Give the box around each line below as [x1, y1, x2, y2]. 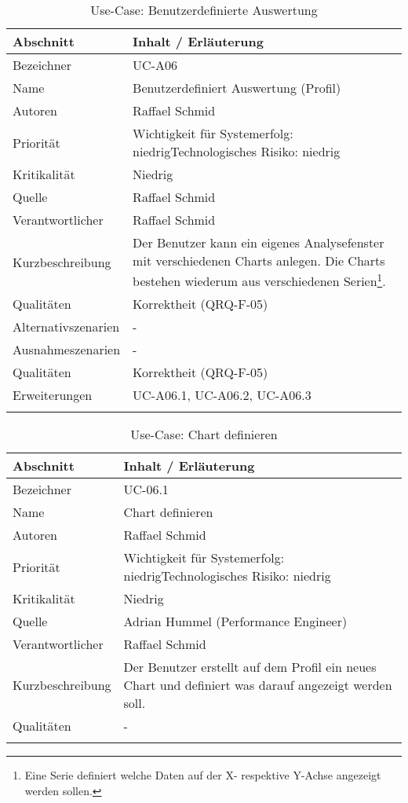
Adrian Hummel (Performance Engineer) [123, 612, 348, 631]
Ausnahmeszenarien [13, 340, 121, 359]
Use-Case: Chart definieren [130, 425, 278, 444]
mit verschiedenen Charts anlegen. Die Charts [133, 251, 385, 269]
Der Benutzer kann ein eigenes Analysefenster [133, 233, 384, 251]
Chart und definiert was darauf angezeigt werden [123, 676, 392, 695]
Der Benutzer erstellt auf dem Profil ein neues [123, 658, 377, 676]
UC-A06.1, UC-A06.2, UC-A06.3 [133, 386, 311, 405]
